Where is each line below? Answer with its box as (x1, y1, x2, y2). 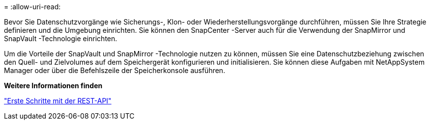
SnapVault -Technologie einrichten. (4, 34, 117, 43)
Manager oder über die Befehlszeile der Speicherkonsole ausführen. (4, 66, 226, 74)
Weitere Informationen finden (4, 81, 103, 90)
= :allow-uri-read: (4, 2, 61, 11)
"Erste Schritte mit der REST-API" (4, 97, 112, 105)
